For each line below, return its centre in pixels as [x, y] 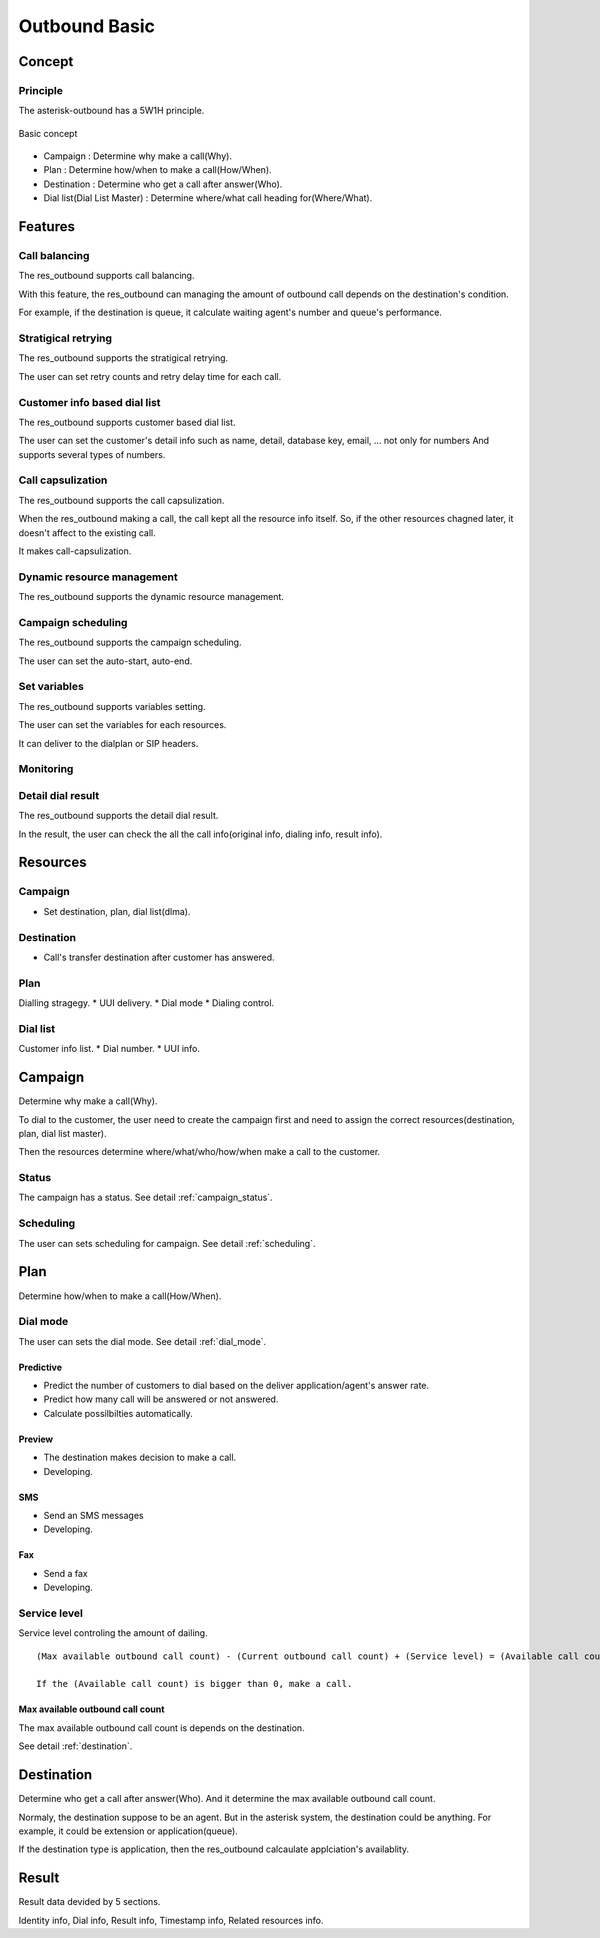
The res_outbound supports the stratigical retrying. [123, 358]
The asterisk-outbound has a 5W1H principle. [111, 111]
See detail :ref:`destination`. [75, 1746]
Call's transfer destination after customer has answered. [159, 957]
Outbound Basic [86, 26]
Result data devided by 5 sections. [89, 1902]
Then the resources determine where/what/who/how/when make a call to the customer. [199, 1152]
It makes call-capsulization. [75, 551]
